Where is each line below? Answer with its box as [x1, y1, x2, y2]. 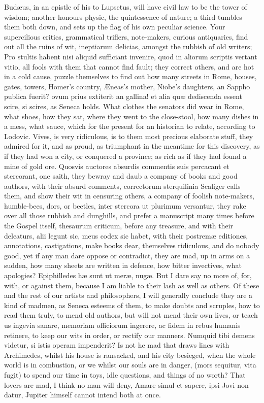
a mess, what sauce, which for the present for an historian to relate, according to [4, 121, 255, 131]
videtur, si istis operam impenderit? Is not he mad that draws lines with [4, 340, 229, 350]
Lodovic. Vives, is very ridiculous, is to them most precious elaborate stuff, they [4, 130, 253, 141]
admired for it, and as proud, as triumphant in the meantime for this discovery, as [4, 141, 260, 151]
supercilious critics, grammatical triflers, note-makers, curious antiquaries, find [4, 31, 248, 42]
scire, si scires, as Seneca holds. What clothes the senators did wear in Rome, [4, 100, 244, 111]
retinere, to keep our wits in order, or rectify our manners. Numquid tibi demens [4, 329, 255, 340]
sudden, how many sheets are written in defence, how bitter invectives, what [4, 260, 242, 271]
